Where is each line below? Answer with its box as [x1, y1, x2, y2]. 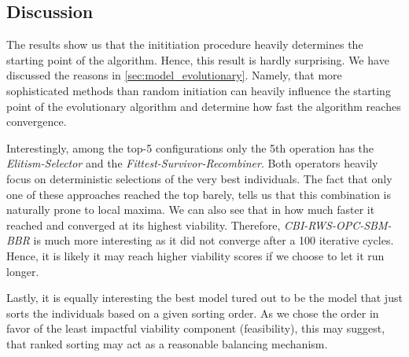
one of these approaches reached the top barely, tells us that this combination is [6, 186, 392, 202]
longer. [6, 263, 39, 279]
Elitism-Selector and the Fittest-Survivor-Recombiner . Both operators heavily [6, 155, 378, 171]
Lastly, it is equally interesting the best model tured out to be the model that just [6, 289, 403, 306]
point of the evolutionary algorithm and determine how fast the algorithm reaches [6, 98, 401, 114]
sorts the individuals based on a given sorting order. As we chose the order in [6, 304, 379, 321]
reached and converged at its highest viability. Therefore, [6, 216, 281, 233]
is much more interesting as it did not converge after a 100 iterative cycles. [33, 232, 394, 248]
